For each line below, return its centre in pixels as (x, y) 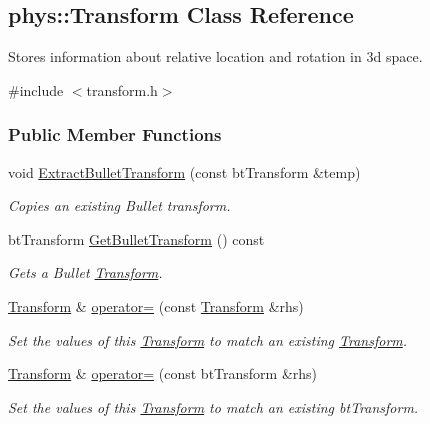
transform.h (122, 89)
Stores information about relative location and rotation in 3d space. (215, 56)
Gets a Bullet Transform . (85, 272)
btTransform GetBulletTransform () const (136, 238)
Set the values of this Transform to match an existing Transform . (208, 339)
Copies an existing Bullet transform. (119, 205)
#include (36, 89)
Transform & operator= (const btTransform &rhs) (163, 373)
